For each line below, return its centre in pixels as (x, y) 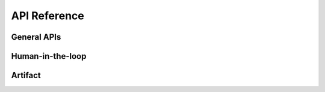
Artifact (26, 75)
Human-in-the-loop (49, 56)
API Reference (48, 16)
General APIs (36, 37)
